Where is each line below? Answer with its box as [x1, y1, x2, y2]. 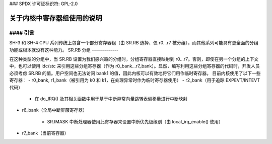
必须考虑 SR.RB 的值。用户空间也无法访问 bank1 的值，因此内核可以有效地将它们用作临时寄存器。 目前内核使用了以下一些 [9, 70, 261, 76]
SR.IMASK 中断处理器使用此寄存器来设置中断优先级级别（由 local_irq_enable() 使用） [47, 118, 224, 124]
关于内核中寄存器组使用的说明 [9, 14, 102, 22]
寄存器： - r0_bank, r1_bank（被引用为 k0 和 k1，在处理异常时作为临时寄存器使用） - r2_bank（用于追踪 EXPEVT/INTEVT [9, 77, 260, 83]
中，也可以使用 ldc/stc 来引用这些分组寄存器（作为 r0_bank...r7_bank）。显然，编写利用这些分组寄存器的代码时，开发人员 [9, 63, 260, 69]
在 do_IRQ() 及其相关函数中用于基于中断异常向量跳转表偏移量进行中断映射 [34, 96, 188, 102]
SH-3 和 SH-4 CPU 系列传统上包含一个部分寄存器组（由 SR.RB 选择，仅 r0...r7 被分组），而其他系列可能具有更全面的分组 [9, 40, 259, 46]
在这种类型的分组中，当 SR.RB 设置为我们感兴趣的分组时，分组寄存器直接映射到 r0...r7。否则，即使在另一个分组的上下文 [9, 56, 259, 62]
